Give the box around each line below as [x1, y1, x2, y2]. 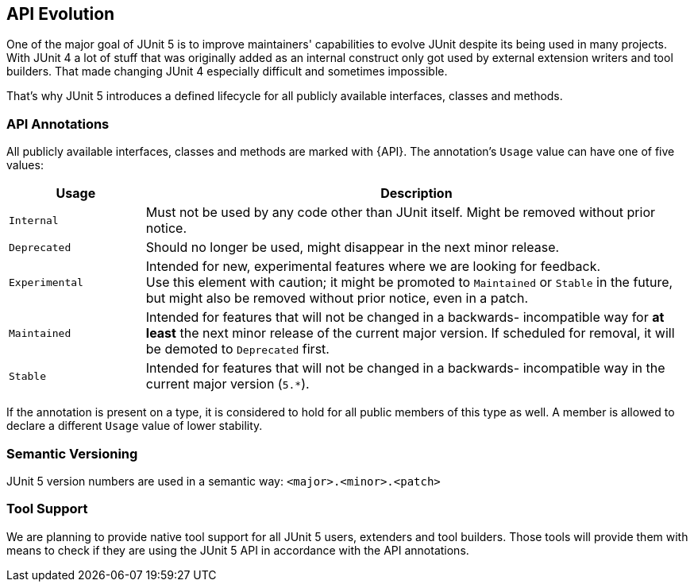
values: [6, 158, 44, 172]
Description [380, 185, 453, 202]
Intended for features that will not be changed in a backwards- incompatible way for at [145, 309, 665, 326]
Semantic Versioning [6, 445, 138, 462]
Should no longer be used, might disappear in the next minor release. [145, 239, 560, 256]
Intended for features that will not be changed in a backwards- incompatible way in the [145, 360, 665, 377]
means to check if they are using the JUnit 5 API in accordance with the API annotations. [6, 543, 469, 557]
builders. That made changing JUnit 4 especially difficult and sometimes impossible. [6, 64, 448, 79]
